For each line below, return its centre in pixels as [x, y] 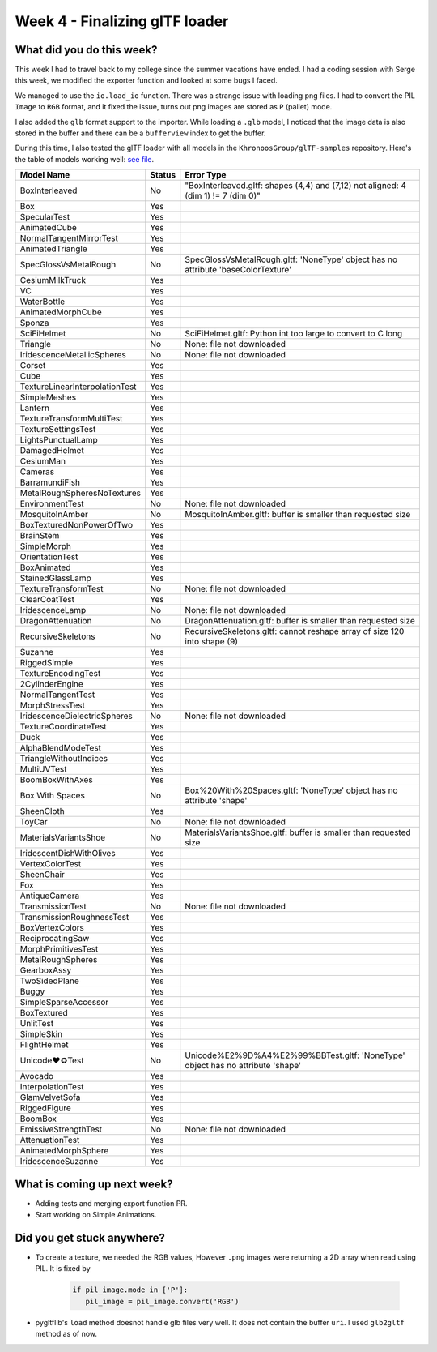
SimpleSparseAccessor [64, 1003]
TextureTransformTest [62, 589]
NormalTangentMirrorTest [69, 238]
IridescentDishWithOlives [68, 854]
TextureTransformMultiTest [71, 419]
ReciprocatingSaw [55, 939]
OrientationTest [49, 557]
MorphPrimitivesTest [59, 949]
